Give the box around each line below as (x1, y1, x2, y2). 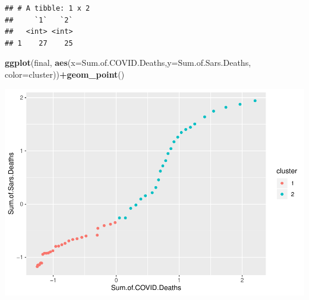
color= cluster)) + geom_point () (5, 68, 125, 80)
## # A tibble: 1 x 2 (5, 4, 90, 12)
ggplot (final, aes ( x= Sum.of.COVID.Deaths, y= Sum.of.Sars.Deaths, (5, 56, 251, 69)
